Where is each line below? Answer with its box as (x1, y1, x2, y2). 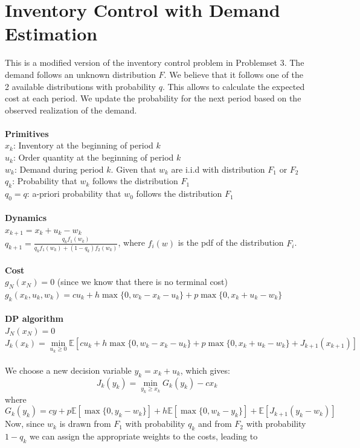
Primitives (5, 127, 49, 139)
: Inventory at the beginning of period (13, 139, 153, 152)
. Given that (111, 162, 156, 175)
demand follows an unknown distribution (5, 68, 156, 80)
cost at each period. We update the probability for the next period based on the (5, 92, 301, 104)
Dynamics (5, 211, 47, 224)
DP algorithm (5, 312, 63, 325)
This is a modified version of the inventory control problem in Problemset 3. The (5, 56, 304, 69)
